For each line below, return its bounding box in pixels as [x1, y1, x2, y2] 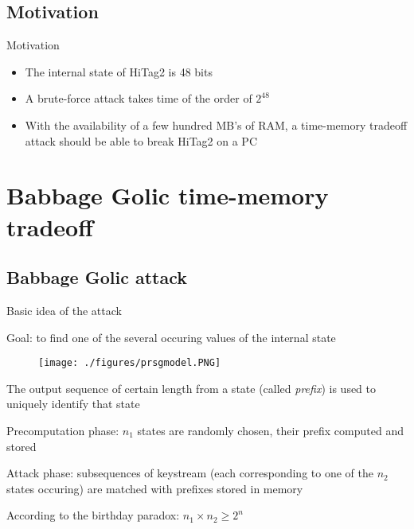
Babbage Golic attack [6, 265, 187, 290]
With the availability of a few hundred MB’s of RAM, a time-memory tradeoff [25, 116, 408, 133]
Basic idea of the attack [6, 301, 122, 318]
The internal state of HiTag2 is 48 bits [25, 63, 213, 80]
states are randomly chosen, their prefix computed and [137, 422, 404, 438]
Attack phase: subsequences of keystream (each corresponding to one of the [6, 465, 373, 481]
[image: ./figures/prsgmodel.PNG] [38, 357, 221, 369]
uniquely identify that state [6, 395, 140, 412]
